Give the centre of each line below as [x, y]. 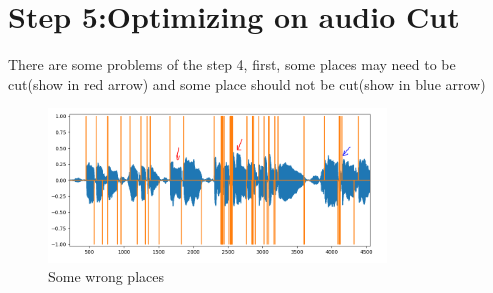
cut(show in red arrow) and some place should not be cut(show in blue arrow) [247, 83]
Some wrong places [106, 276]
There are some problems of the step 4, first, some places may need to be [232, 64]
